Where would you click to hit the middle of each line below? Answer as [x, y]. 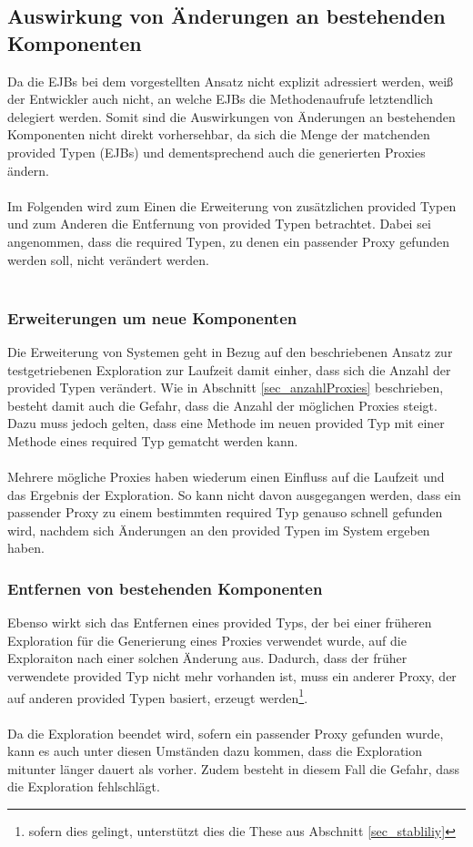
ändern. [28, 170]
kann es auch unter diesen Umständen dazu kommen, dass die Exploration [215, 751]
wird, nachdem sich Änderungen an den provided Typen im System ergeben [219, 530]
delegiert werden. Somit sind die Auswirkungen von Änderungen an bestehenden [231, 116]
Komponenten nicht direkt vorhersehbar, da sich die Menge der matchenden [219, 134]
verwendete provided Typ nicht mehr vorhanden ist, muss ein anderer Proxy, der [232, 676]
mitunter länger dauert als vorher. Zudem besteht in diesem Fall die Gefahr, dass [234, 768]
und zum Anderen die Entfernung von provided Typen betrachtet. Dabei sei [219, 224]
